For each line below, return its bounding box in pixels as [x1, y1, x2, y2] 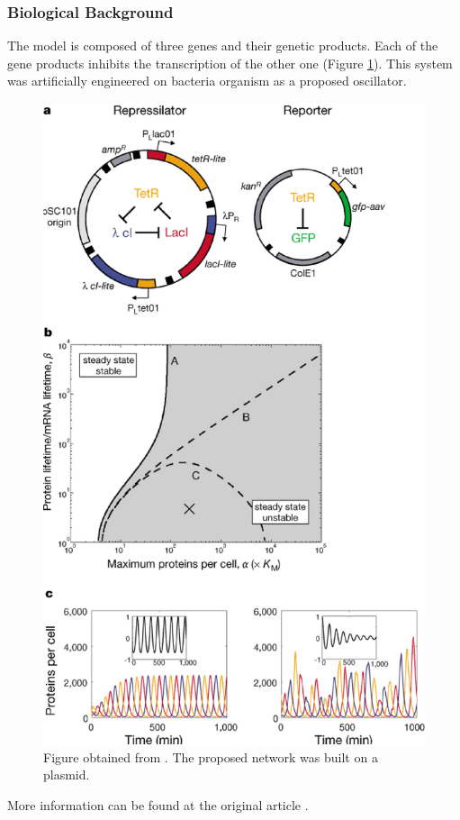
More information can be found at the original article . [7, 796, 309, 815]
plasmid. [43, 765, 90, 784]
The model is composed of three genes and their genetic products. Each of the [7, 36, 438, 55]
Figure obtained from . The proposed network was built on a [43, 747, 378, 766]
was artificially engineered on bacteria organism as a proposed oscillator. [7, 71, 407, 90]
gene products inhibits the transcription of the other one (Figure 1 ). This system [7, 53, 453, 72]
